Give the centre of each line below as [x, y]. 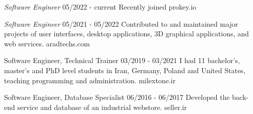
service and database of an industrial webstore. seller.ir [102, 107]
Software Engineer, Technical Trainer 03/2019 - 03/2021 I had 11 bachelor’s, [122, 60]
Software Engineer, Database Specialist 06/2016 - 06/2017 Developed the [117, 97]
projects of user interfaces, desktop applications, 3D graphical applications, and [126, 34]
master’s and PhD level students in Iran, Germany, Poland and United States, [125, 70]
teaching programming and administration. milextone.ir [90, 80]
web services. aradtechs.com [47, 43]
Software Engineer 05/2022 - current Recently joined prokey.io [100, 7]
